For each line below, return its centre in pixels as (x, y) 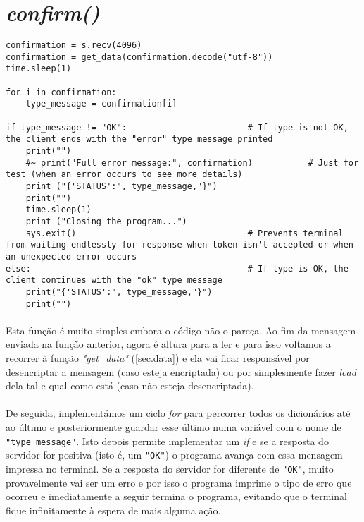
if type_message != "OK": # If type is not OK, (177, 127)
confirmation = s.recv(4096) (74, 45)
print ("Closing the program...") (106, 221)
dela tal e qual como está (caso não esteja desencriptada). (130, 386)
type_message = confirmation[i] (101, 104)
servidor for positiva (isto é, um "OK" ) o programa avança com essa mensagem (174, 455)
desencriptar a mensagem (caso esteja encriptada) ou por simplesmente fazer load (181, 371)
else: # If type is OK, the (177, 268)
